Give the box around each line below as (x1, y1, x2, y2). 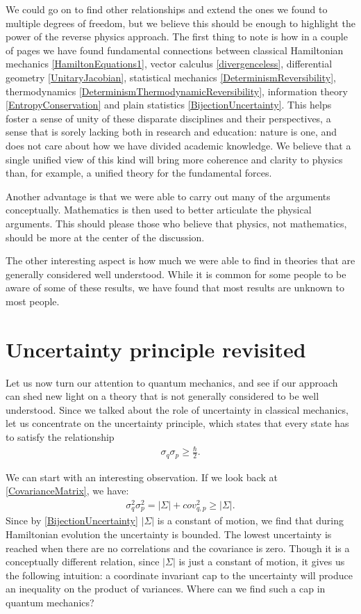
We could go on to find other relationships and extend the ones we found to (6, 2, 328, 16)
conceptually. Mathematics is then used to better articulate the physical (6, 202, 312, 217)
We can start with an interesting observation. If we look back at (6, 469, 278, 484)
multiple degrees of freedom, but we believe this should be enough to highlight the (6, 15, 355, 30)
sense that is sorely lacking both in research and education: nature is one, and (6, 124, 337, 139)
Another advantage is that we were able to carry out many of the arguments (6, 188, 330, 203)
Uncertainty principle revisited (6, 334, 306, 363)
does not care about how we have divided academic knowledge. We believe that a (6, 138, 351, 152)
